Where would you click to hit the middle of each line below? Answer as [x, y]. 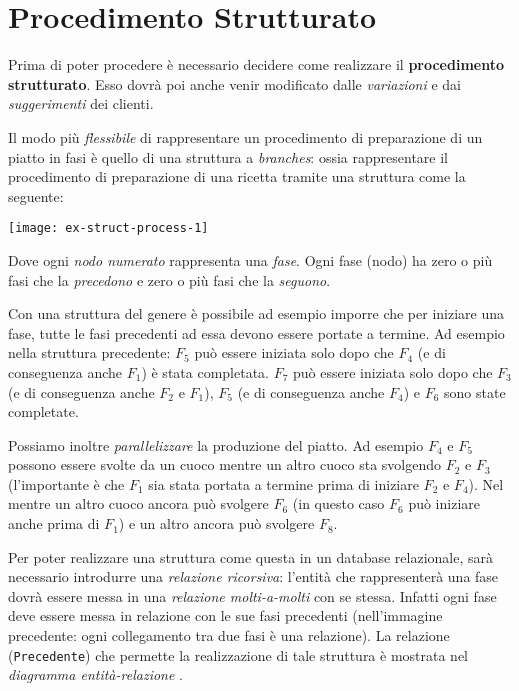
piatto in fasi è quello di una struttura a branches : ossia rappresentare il [228, 156]
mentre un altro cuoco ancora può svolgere [138, 503]
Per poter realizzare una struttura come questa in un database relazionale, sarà [250, 556]
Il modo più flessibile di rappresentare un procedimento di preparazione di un [245, 136]
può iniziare [444, 503]
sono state [475, 391]
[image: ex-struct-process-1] [108, 228]
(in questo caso [338, 503]
